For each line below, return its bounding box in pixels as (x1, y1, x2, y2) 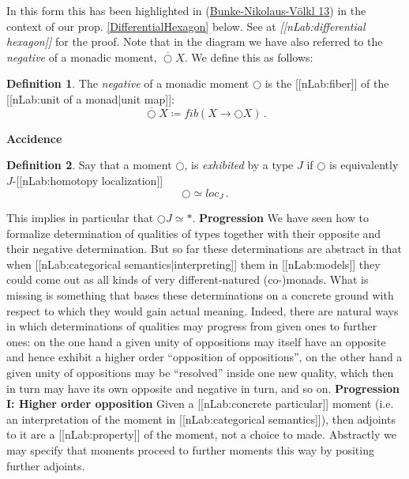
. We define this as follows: (184, 48, 313, 65)
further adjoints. (6, 457, 85, 473)
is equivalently (329, 157, 399, 173)
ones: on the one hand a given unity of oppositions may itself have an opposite (6, 333, 386, 349)
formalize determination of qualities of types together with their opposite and (6, 224, 381, 241)
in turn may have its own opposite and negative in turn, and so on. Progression (6, 379, 400, 396)
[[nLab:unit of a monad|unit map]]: (6, 90, 174, 107)
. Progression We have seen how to (192, 209, 369, 226)
